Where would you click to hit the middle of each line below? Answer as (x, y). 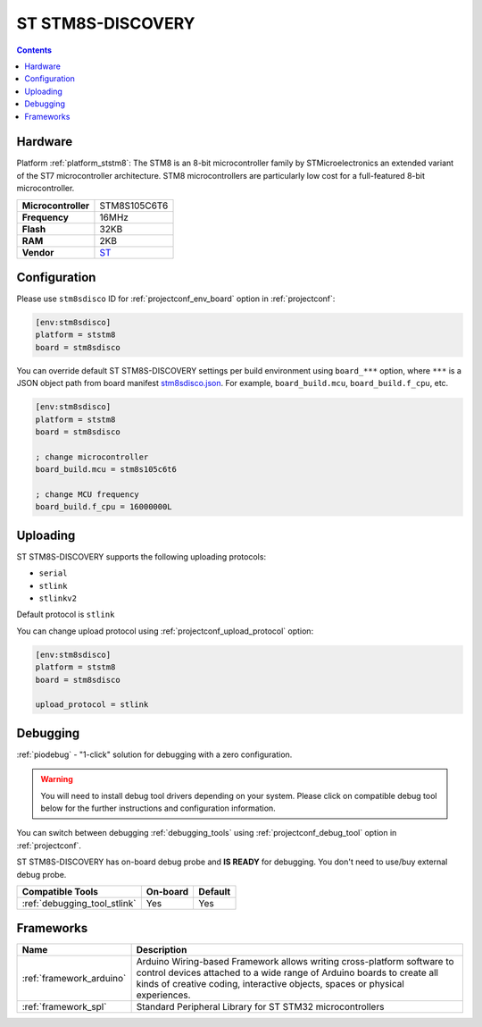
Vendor (38, 252)
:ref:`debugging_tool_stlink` (79, 903)
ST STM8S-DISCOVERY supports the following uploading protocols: (141, 556)
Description (162, 950)
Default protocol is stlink (66, 615)
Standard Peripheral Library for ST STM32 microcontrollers (260, 1007)
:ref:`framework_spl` (64, 1007)
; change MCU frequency (87, 494)
